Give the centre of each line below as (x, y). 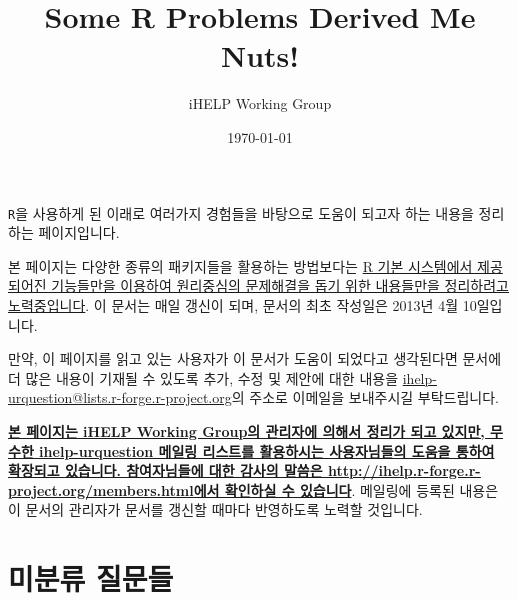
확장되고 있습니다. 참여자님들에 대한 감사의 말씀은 (165, 470)
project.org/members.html (101, 489)
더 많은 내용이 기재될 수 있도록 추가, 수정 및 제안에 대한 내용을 (203, 377)
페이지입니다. (79, 232)
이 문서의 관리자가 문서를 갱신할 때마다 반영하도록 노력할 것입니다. (215, 509)
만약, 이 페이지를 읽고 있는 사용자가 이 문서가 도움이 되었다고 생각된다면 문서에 (255, 358)
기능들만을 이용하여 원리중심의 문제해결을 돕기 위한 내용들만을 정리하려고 (280, 285)
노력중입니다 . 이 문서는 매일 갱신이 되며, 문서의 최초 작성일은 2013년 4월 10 (242, 304)
